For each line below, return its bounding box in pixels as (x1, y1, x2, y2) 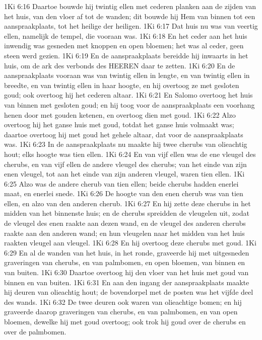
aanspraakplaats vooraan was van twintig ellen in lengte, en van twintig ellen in (4, 70, 250, 80)
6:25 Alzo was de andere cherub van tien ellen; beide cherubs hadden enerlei (4, 178, 239, 189)
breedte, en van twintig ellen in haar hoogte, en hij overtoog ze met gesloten (4, 79, 239, 90)
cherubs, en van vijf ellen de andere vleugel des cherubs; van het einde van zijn (4, 158, 247, 169)
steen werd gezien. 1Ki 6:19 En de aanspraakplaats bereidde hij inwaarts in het (4, 50, 248, 60)
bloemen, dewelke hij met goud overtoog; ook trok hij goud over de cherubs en (4, 316, 246, 326)
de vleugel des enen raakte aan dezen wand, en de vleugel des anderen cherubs (4, 218, 246, 228)
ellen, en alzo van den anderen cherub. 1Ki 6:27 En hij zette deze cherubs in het (4, 198, 251, 208)
